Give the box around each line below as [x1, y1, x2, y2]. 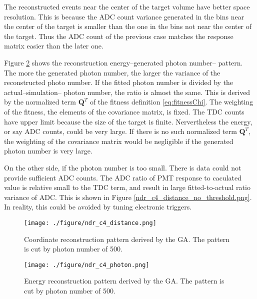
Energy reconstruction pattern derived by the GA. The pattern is [24, 275, 224, 286]
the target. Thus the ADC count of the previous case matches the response [4, 30, 233, 41]
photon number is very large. [4, 145, 92, 156]
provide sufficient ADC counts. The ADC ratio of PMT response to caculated [4, 172, 242, 182]
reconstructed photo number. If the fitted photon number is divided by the [4, 77, 233, 87]
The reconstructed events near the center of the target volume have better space [4, 1, 250, 11]
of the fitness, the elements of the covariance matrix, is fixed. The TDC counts [4, 106, 244, 116]
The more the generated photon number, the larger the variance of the [4, 67, 220, 77]
